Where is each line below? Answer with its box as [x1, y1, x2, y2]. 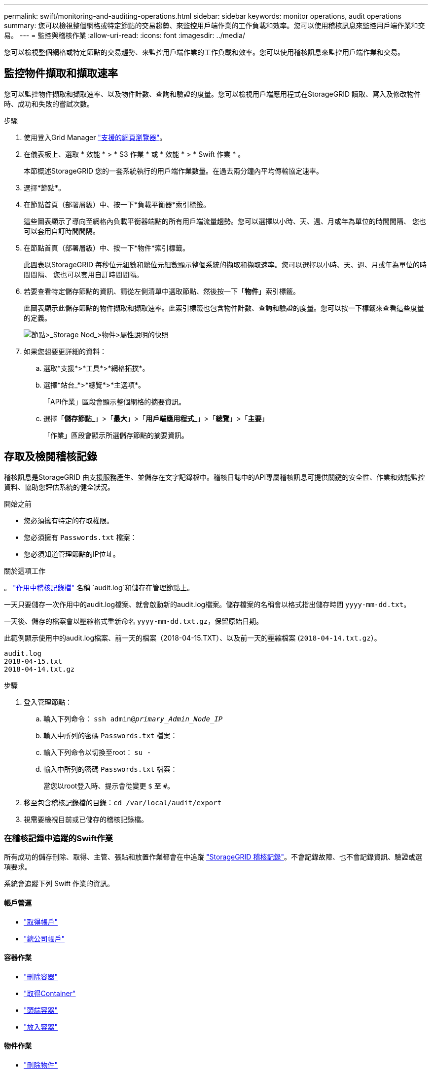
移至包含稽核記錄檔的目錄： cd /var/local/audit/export [24, 798, 222, 807]
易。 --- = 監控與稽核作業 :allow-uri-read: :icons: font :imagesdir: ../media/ [4, 31, 246, 39]
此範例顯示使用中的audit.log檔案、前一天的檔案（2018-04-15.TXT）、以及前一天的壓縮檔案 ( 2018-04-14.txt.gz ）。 [4, 633, 381, 642]
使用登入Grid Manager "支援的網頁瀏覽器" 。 [24, 133, 167, 142]
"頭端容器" [24, 1005, 58, 1014]
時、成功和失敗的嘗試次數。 [4, 99, 94, 108]
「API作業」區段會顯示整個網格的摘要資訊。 [43, 397, 186, 406]
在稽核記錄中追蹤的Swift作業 [4, 833, 113, 844]
